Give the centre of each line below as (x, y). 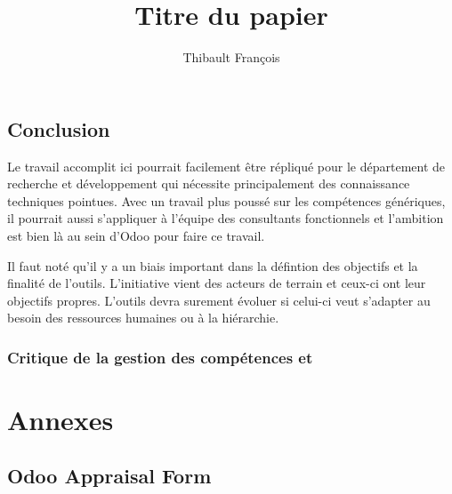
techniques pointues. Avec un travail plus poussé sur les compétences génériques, (226, 200)
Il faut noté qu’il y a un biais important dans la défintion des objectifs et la (213, 265)
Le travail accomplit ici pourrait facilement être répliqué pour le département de (226, 166)
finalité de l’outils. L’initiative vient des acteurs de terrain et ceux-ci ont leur (217, 283)
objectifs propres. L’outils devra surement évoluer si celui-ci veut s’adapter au (219, 300)
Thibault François (231, 57)
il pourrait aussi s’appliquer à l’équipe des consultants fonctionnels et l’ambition (226, 218)
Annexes (61, 419)
